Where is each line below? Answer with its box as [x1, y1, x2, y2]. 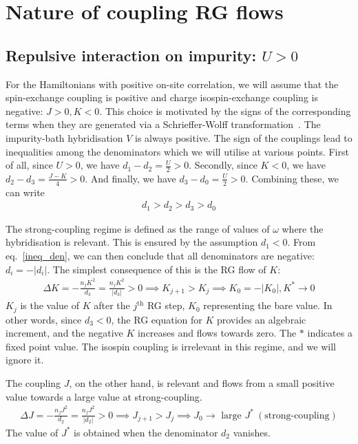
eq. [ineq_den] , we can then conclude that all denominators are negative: [6, 249, 315, 263]
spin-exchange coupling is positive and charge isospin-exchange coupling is [6, 90, 318, 105]
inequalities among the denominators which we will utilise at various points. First [6, 144, 349, 158]
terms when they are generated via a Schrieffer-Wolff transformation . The [6, 117, 321, 131]
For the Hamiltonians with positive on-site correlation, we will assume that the [6, 76, 339, 91]
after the [94, 298, 130, 313]
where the [282, 221, 324, 235]
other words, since [6, 312, 82, 326]
